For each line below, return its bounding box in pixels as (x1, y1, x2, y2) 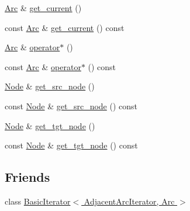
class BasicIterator (5, 195, 71, 207)
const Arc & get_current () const (5, 21, 125, 33)
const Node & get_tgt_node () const (5, 139, 138, 151)
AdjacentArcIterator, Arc (84, 195, 175, 207)
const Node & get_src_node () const (5, 99, 137, 112)
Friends (5, 168, 50, 186)
